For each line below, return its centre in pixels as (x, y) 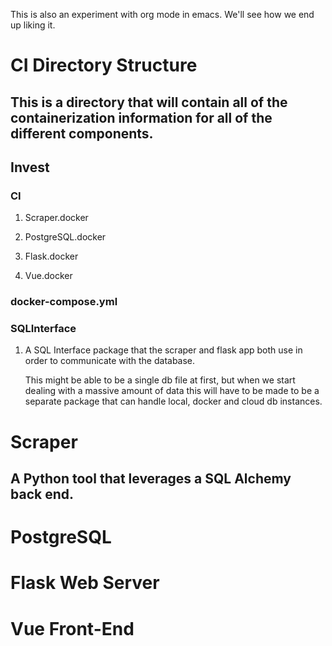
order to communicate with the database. (110, 361)
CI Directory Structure (104, 65)
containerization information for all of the (141, 117)
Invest (30, 167)
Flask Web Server (85, 583)
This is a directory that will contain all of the (149, 102)
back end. (42, 494)
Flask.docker (51, 256)
